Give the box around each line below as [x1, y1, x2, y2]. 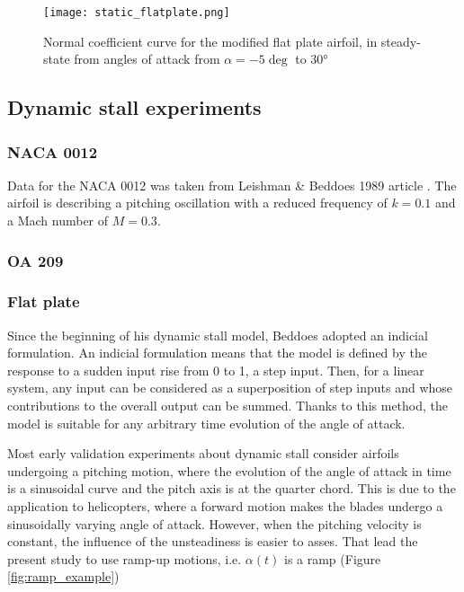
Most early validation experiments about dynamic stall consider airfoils [7, 444, 399, 463]
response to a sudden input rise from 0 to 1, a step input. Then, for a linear [7, 360, 424, 379]
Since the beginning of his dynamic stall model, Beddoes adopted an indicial [7, 325, 428, 344]
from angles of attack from [74, 49, 220, 68]
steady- [380, 31, 421, 50]
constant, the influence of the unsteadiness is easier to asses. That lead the [7, 532, 418, 551]
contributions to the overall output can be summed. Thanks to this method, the [7, 396, 449, 415]
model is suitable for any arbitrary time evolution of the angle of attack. [7, 413, 406, 432]
